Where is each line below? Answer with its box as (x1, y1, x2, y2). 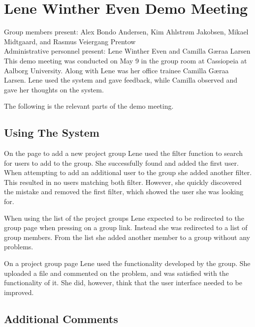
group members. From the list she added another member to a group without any (4, 232, 250, 242)
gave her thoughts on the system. (4, 84, 104, 94)
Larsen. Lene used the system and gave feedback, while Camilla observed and (4, 75, 238, 85)
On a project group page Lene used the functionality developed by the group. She (4, 258, 251, 268)
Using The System (4, 125, 99, 140)
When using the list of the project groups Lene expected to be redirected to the (4, 212, 244, 223)
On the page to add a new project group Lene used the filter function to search (4, 148, 243, 158)
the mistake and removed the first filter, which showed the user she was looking (4, 186, 244, 197)
